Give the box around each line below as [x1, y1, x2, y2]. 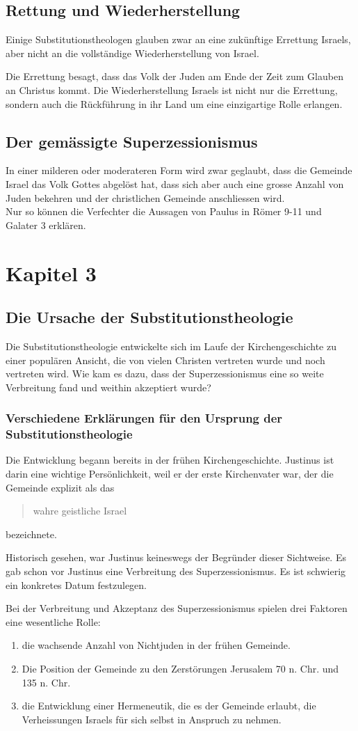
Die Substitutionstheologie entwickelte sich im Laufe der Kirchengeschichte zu [6, 338, 336, 353]
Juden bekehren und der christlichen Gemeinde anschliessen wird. [6, 190, 285, 205]
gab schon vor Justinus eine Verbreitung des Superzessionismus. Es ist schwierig [6, 564, 346, 578]
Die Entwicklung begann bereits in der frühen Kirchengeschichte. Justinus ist [6, 453, 334, 467]
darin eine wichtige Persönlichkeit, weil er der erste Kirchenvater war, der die [6, 466, 334, 481]
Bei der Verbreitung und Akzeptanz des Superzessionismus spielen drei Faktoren [6, 601, 348, 615]
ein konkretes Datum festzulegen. [6, 577, 147, 592]
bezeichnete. [6, 526, 57, 541]
